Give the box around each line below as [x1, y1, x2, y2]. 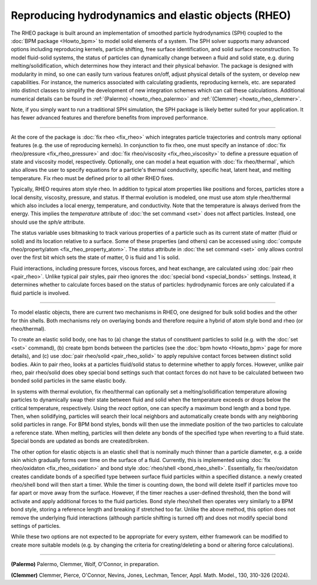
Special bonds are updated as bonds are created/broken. [11, 437, 149, 444]
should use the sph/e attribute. [11, 218, 85, 225]
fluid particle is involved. [11, 289, 70, 297]
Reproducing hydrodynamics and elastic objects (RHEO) [11, 9, 291, 22]
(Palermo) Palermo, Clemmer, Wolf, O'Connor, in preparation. [11, 561, 160, 568]
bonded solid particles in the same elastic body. [11, 377, 127, 384]
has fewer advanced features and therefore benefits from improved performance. [11, 114, 208, 121]
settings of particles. [11, 523, 61, 530]
